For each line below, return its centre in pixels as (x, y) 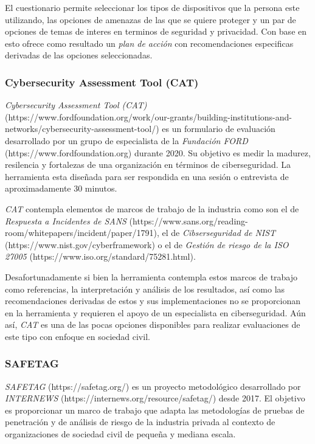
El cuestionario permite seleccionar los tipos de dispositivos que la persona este (152, 7)
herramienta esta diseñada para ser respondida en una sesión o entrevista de (147, 176)
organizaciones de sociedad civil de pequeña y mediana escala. (120, 434)
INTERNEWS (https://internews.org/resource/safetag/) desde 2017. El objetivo (155, 398)
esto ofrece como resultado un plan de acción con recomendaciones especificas (149, 43)
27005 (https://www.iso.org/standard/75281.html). (100, 256)
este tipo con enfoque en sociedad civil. (78, 336)
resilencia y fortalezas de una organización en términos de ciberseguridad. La (148, 165)
